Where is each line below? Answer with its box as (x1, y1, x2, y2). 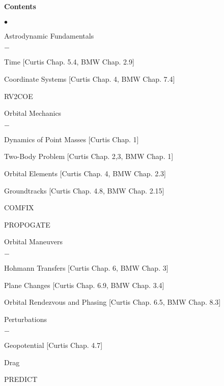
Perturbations (4, 313, 47, 324)
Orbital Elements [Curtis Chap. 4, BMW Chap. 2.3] (4, 168, 166, 178)
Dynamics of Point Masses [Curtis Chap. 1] (4, 134, 139, 144)
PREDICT (4, 374, 38, 384)
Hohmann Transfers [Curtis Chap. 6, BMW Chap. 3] (4, 262, 169, 273)
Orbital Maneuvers (4, 236, 63, 247)
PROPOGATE (4, 219, 50, 230)
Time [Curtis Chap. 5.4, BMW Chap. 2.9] (4, 56, 134, 67)
